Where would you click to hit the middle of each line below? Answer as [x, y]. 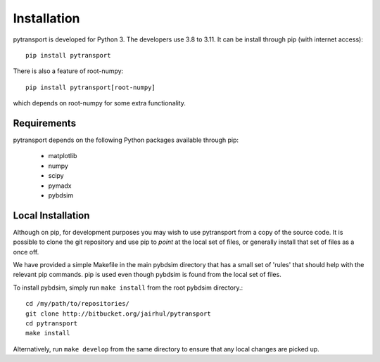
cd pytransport [52, 323]
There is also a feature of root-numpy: [68, 71]
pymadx [60, 186]
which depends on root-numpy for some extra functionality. [100, 103]
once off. [26, 252]
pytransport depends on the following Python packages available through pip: [126, 140]
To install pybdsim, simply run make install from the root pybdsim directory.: [128, 287]
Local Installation [51, 215]
